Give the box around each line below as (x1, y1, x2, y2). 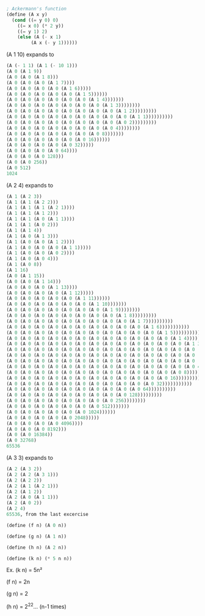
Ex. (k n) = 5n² (6, 567, 43, 574)
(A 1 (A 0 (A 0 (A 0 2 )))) (6, 250, 75, 256)
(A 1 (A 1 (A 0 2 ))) (6, 222, 59, 228)
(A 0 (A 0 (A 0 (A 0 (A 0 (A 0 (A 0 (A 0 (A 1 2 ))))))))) (6, 108, 157, 114)
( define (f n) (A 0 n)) (6, 522, 67, 528)
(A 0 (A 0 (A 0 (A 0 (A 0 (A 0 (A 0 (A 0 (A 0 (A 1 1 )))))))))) (6, 114, 173, 120)
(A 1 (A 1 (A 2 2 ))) (6, 199, 59, 205)
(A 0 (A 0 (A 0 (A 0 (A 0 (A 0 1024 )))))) (6, 409, 116, 415)
